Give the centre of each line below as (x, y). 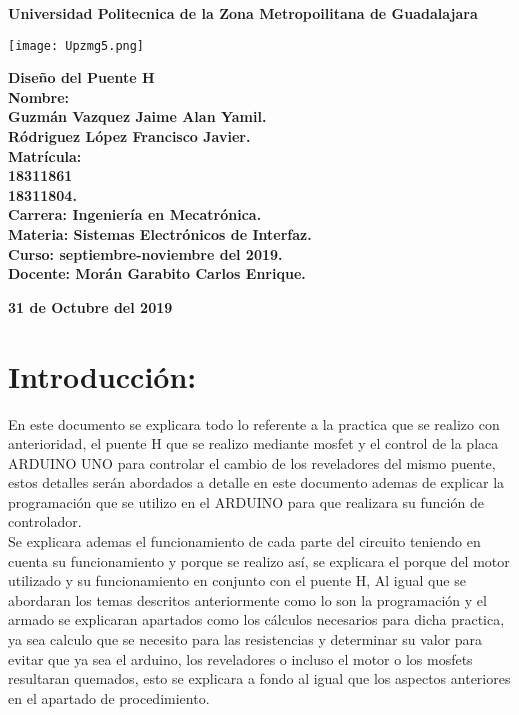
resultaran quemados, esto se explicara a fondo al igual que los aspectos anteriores (259, 678)
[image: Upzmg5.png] (76, 45)
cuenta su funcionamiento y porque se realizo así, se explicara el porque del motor (259, 560)
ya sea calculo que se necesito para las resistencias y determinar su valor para (245, 639)
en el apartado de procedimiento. (109, 697)
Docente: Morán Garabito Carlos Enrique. (157, 273)
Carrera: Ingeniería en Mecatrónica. (135, 214)
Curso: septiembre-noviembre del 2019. (145, 253)
